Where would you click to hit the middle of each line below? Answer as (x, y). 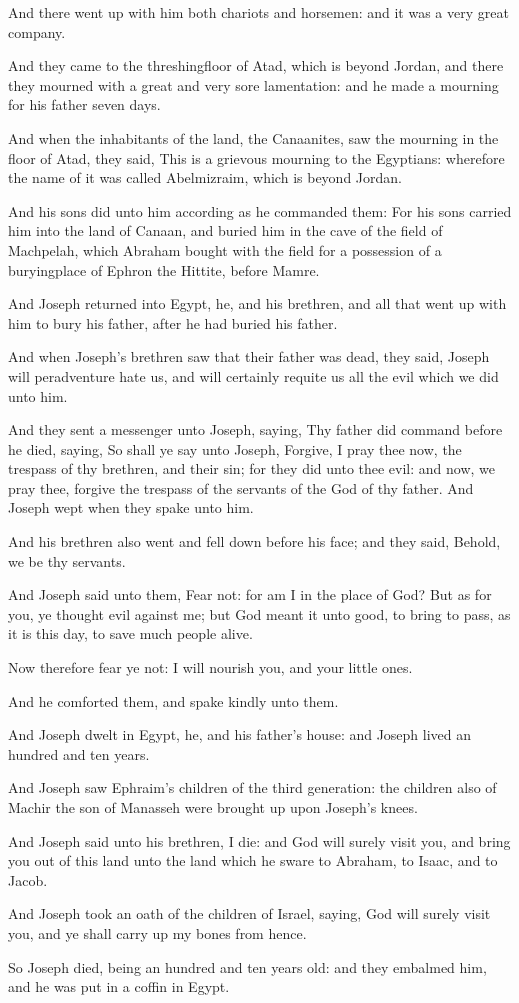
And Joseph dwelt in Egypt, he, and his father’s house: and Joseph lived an (240, 734)
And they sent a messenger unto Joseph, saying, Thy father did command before (255, 429)
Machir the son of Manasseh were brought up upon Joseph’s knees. (213, 807)
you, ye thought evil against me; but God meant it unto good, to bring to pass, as (259, 613)
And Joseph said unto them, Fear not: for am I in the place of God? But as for (250, 594)
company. (37, 31)
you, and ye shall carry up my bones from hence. (157, 932)
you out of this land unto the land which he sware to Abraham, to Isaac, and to (253, 860)
